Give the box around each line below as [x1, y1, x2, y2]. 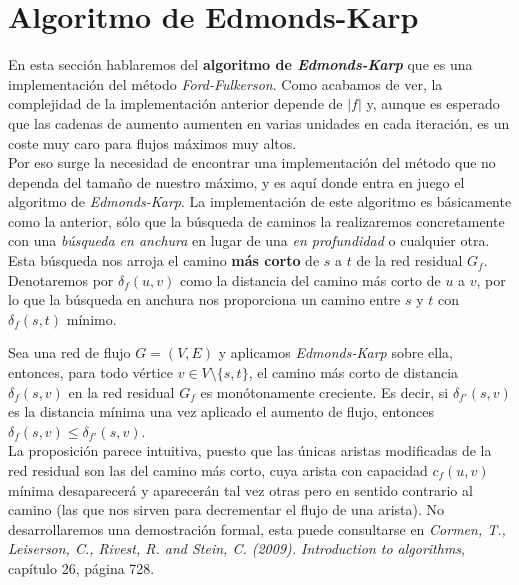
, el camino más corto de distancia [248, 362, 459, 383]
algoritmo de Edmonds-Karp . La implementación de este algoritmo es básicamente [8, 191, 512, 212]
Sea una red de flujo [8, 342, 131, 363]
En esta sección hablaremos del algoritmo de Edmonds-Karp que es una [8, 54, 473, 75]
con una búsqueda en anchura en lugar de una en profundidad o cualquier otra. [8, 230, 490, 251]
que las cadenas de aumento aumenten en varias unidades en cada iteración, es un [8, 112, 510, 133]
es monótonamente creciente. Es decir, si [200, 381, 449, 402]
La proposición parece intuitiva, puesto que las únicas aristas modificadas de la [8, 440, 492, 461]
